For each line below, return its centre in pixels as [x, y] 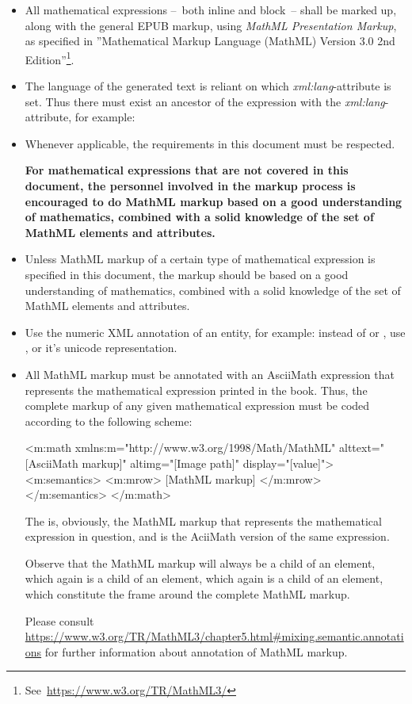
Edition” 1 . [50, 58]
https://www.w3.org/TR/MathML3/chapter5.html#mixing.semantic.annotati [214, 636]
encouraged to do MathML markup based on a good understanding [214, 201]
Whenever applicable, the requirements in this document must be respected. [210, 143]
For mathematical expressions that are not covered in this [187, 170]
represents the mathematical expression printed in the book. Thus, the [196, 390]
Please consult [59, 620]
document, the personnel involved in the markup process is [190, 186]
